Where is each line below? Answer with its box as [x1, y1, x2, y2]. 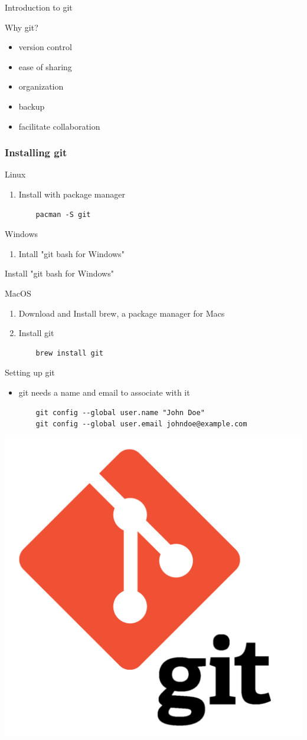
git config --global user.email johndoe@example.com [35, 420, 247, 429]
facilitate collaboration [18, 120, 100, 132]
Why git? [5, 21, 38, 33]
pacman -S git [35, 210, 91, 219]
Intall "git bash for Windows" [18, 247, 125, 259]
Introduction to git [5, 1, 73, 13]
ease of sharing [18, 60, 72, 73]
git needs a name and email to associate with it [18, 386, 190, 398]
